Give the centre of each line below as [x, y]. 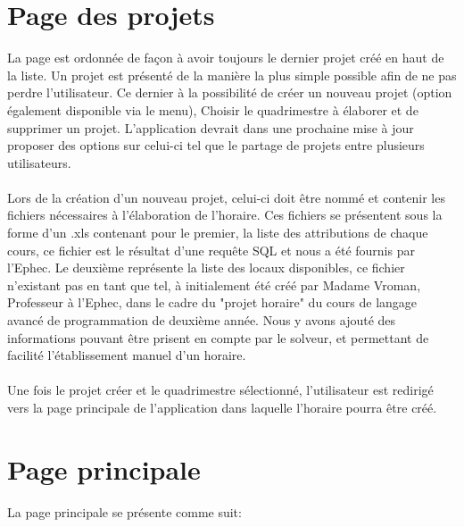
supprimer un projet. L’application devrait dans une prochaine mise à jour [211, 127]
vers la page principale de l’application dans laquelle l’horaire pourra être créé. [222, 407]
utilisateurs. [39, 162]
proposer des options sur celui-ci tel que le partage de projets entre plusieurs [216, 145]
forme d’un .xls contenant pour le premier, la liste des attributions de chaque [218, 233]
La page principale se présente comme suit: [124, 511]
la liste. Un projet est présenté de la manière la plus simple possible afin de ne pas [232, 75]
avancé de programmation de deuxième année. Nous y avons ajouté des [202, 320]
